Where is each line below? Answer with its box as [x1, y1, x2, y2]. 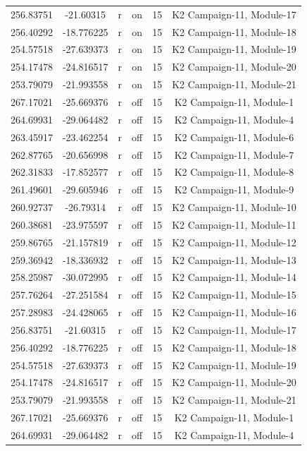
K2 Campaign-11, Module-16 [172, 305, 296, 320]
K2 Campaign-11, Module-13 [172, 252, 296, 267]
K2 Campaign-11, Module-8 [174, 164, 294, 179]
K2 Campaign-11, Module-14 [172, 270, 296, 284]
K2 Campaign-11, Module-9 [174, 182, 294, 197]
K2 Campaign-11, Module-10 [172, 200, 296, 215]
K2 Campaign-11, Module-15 [172, 287, 296, 302]
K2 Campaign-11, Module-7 [174, 147, 294, 162]
